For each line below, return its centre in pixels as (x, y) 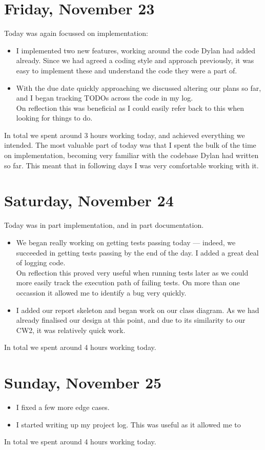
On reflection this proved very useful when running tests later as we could (132, 272)
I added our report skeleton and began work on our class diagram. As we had (138, 310)
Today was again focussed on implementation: (76, 33)
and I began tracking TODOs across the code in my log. (105, 98)
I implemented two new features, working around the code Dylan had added (136, 50)
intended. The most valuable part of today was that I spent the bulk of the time (130, 145)
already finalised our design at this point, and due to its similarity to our (131, 320)
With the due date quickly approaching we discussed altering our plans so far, (139, 87)
